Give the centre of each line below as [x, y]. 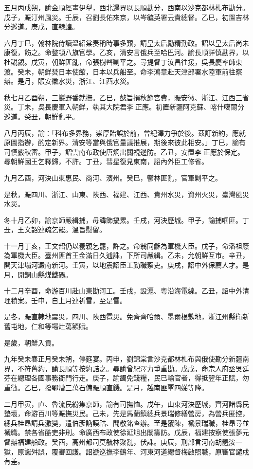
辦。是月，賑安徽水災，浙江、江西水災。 [69, 81]
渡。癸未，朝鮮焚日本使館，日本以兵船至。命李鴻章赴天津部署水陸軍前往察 [123, 71]
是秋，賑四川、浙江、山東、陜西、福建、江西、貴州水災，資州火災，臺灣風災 [126, 194]
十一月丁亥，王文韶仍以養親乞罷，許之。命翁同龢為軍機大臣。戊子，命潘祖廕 [126, 245]
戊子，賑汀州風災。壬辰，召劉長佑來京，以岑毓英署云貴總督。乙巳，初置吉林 [126, 17]
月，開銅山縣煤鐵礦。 [38, 274]
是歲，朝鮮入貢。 [31, 342]
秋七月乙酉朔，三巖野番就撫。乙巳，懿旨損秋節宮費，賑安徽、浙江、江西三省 [126, 97]
